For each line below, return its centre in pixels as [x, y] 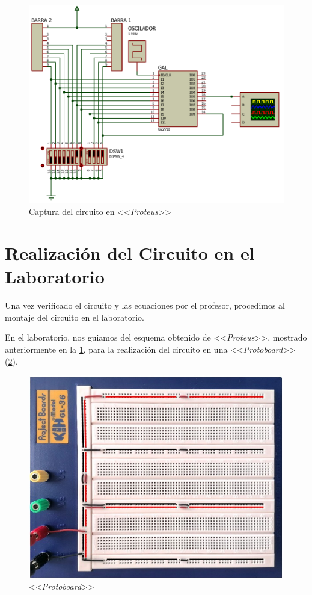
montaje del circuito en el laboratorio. [75, 317]
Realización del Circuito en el [130, 253]
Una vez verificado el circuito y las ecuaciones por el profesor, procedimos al [145, 305]
